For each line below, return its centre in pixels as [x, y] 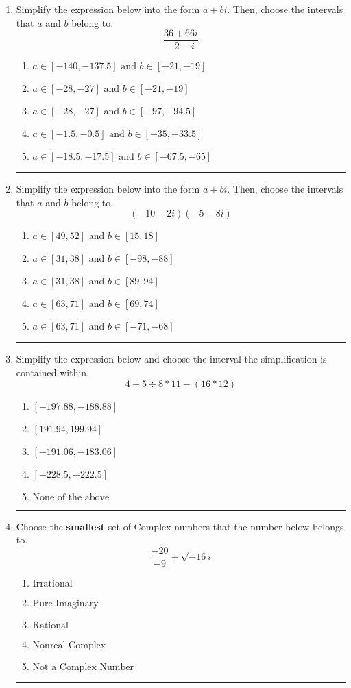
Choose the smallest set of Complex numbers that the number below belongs [180, 526]
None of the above [71, 497]
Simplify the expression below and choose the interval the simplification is [171, 359]
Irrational [52, 583]
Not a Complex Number [83, 667]
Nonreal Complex [69, 645]
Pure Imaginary [65, 603]
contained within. [52, 372]
